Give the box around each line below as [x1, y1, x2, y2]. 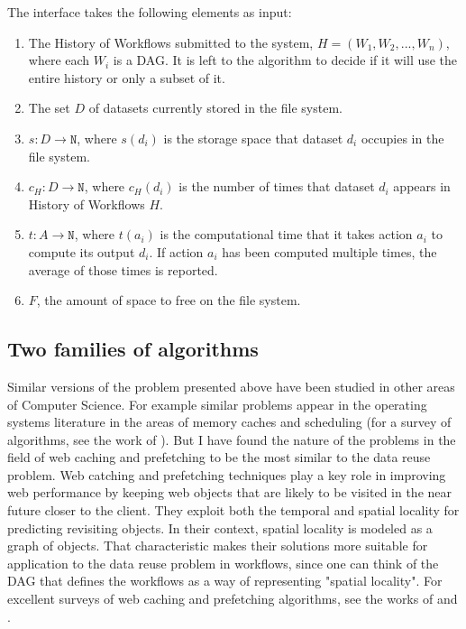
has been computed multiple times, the [222, 242, 437, 261]
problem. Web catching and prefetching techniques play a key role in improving [7, 465, 446, 484]
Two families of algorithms [7, 335, 259, 363]
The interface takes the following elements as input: [7, 3, 292, 21]
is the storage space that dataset [163, 128, 343, 147]
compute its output [28, 242, 135, 261]
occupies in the [361, 128, 444, 147]
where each [28, 51, 90, 69]
